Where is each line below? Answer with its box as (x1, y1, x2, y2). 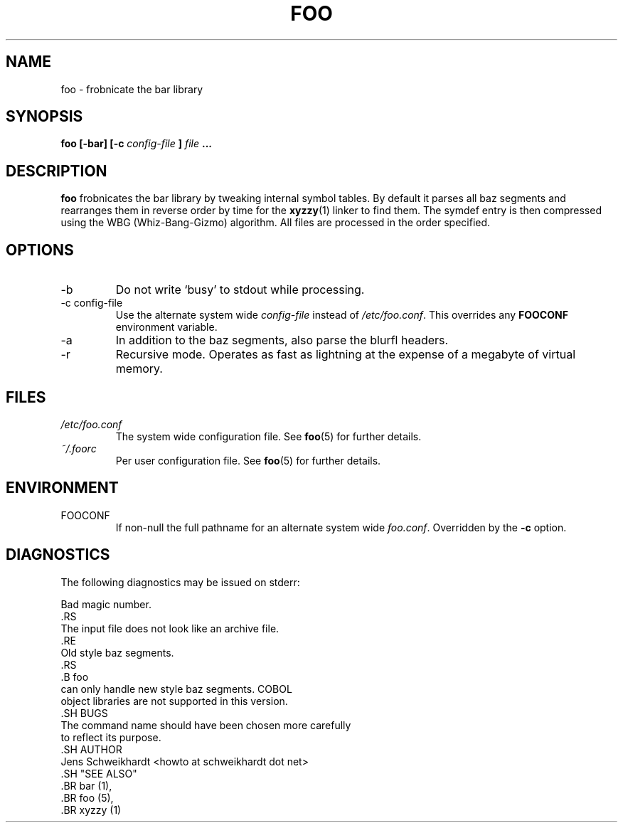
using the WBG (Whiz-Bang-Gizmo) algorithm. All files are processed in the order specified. (60, 216, 491, 229)
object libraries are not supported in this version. (60, 694, 288, 707)
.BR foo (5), (60, 791, 114, 804)
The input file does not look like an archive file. (60, 622, 279, 635)
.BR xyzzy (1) (60, 803, 122, 816)
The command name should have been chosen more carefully (60, 718, 351, 731)
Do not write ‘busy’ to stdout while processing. (115, 282, 365, 297)
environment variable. (115, 321, 218, 334)
